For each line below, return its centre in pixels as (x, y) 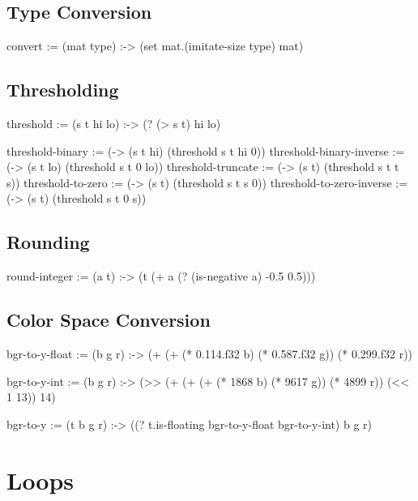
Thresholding (63, 90)
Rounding (48, 242)
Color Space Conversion (109, 320)
